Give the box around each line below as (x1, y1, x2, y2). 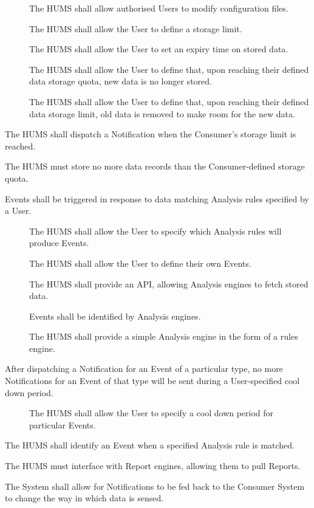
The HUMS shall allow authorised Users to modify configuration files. (29, 2, 288, 14)
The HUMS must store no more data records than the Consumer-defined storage (5, 160, 305, 173)
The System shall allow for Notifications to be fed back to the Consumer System (5, 479, 305, 492)
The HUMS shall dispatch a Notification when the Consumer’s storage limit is (5, 128, 296, 140)
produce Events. (29, 236, 89, 249)
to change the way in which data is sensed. (5, 492, 164, 504)
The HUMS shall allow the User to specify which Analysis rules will (29, 224, 282, 237)
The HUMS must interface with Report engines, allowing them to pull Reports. (5, 459, 301, 472)
